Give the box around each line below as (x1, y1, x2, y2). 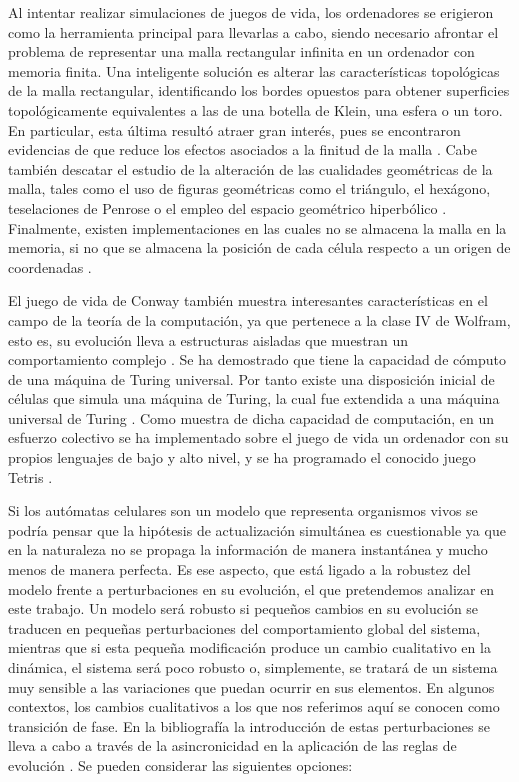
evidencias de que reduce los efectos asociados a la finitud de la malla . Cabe (8, 139, 477, 160)
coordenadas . (8, 256, 92, 277)
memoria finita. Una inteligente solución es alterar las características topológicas (8, 60, 500, 81)
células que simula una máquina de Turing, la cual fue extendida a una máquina (8, 388, 500, 409)
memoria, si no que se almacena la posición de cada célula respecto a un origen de (8, 237, 511, 258)
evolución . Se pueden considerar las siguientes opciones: (8, 754, 353, 775)
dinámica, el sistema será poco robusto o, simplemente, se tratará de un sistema (8, 657, 498, 677)
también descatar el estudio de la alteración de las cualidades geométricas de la (8, 158, 493, 179)
